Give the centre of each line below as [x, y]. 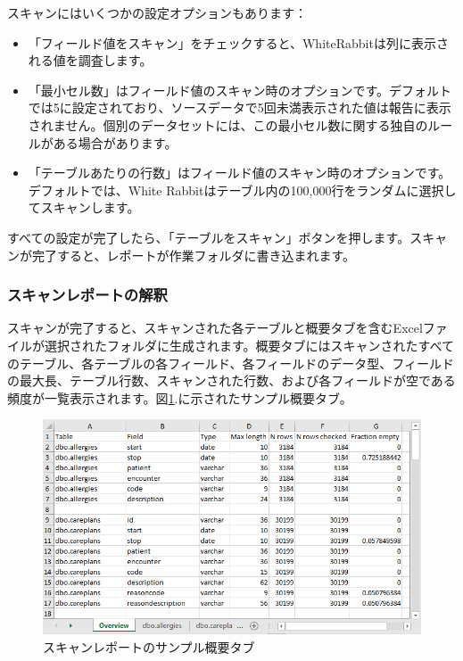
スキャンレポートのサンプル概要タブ [149, 646]
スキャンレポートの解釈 [87, 295]
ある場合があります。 [115, 142]
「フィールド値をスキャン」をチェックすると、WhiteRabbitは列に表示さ [238, 42]
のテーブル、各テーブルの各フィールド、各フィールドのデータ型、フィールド [231, 363]
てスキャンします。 [84, 207]
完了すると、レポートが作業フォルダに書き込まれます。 [194, 255]
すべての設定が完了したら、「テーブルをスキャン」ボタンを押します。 [209, 237]
